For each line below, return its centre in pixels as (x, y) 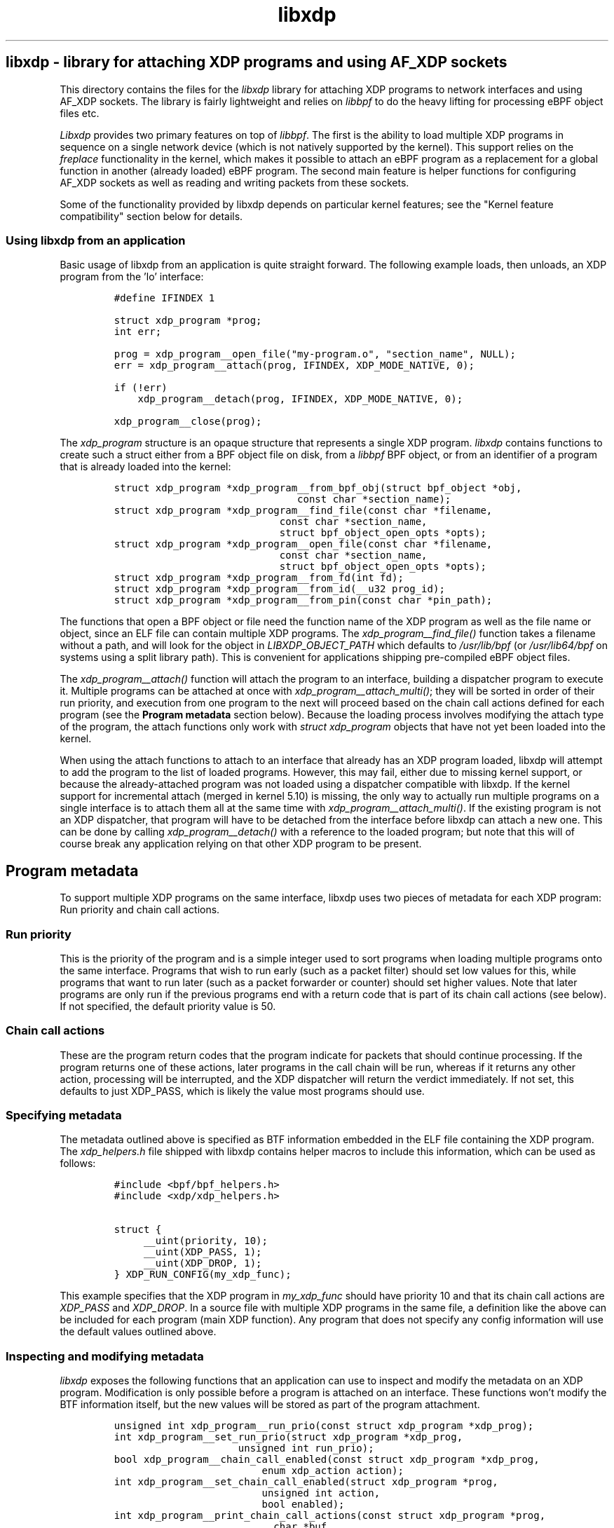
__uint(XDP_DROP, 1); (203, 1263)
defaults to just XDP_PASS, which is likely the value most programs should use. (242, 1091)
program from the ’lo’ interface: (132, 277)
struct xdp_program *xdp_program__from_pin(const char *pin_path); (303, 600)
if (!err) (141, 388)
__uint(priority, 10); (205, 1241)
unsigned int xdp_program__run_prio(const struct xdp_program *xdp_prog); (324, 1426)
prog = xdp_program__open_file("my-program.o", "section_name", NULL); (315, 354)
